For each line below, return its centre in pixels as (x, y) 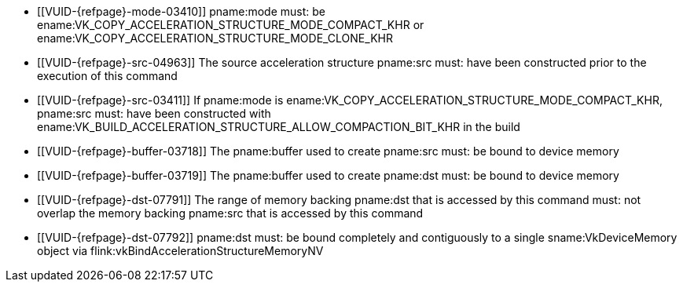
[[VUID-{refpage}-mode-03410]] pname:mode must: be (181, 11)
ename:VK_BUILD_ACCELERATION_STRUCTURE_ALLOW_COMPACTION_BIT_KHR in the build (279, 127)
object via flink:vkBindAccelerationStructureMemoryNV (180, 251)
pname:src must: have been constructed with (154, 113)
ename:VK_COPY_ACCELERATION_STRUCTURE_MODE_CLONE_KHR (215, 38)
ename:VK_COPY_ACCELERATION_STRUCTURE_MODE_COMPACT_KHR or (231, 25)
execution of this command (107, 76)
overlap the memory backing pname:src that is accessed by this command (230, 213)
